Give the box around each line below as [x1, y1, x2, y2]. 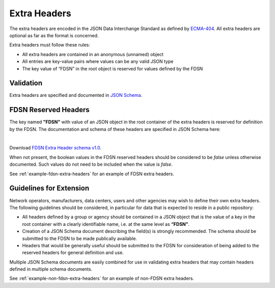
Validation [9, 79, 43, 88]
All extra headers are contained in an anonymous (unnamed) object [22, 51, 164, 57]
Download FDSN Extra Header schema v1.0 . [9, 145, 102, 151]
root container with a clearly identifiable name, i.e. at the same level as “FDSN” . [22, 221, 189, 227]
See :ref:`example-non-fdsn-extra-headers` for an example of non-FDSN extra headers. [9, 275, 195, 281]
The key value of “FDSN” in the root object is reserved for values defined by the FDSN [22, 65, 203, 71]
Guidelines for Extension [9, 184, 89, 193]
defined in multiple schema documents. [9, 266, 93, 272]
